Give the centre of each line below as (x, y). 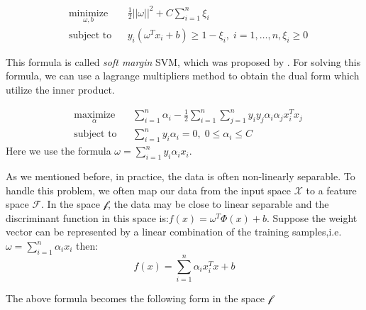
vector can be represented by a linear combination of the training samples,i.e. (174, 232)
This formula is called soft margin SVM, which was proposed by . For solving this (183, 61)
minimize (88, 13)
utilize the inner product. (60, 89)
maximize (95, 115)
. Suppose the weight (312, 217)
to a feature (331, 190)
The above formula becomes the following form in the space (135, 298)
